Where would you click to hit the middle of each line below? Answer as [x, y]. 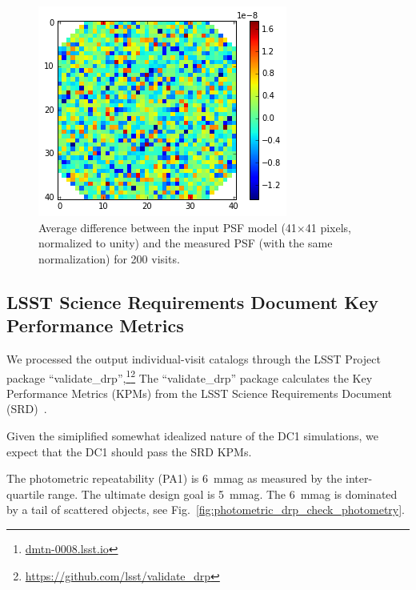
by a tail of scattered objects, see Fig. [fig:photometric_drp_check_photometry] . [206, 510]
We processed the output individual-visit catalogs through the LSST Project [194, 358]
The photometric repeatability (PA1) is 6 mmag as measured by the [174, 478]
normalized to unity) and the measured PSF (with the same [186, 243]
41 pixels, [328, 227]
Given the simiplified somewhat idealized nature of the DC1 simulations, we [192, 435]
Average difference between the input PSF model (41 [168, 227]
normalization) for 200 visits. [109, 258]
